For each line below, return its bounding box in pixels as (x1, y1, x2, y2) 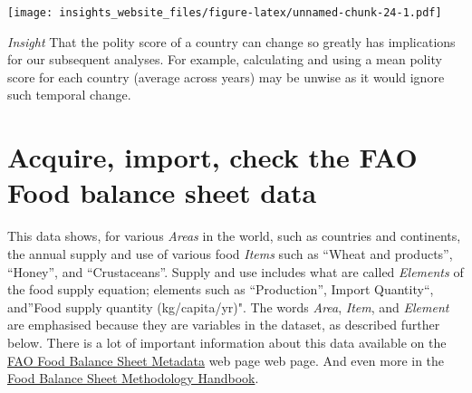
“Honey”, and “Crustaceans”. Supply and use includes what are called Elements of (7, 262, 464, 281)
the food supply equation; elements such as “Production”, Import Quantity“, (7, 280, 434, 299)
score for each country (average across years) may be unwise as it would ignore (7, 67, 445, 86)
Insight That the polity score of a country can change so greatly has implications (7, 32, 456, 51)
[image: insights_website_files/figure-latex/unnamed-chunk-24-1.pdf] (7, 6, 442, 19)
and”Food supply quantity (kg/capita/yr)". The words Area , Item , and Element (7, 297, 449, 316)
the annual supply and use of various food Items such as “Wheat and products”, (7, 244, 453, 263)
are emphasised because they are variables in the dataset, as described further (7, 315, 440, 334)
